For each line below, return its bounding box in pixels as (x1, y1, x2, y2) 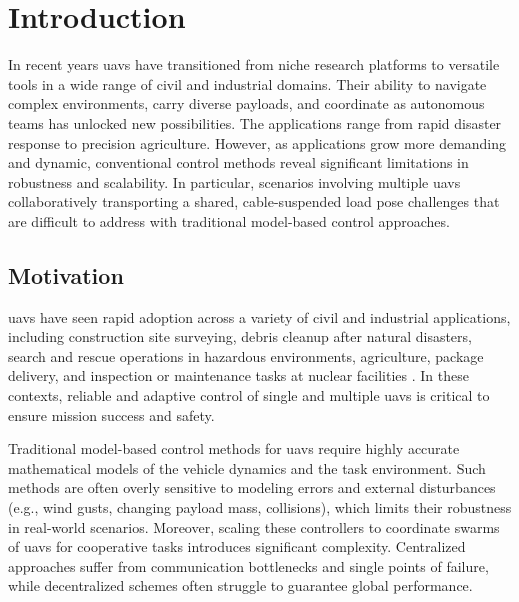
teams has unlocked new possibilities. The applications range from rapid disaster (8, 112, 502, 133)
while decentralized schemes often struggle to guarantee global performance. (8, 575, 473, 596)
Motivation (8, 259, 124, 290)
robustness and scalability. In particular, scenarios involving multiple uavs (8, 171, 461, 192)
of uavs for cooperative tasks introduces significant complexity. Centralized (8, 536, 466, 557)
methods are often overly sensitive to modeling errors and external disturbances (8, 477, 496, 498)
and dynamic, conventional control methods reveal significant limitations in (8, 152, 469, 173)
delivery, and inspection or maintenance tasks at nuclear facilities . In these (8, 365, 469, 386)
